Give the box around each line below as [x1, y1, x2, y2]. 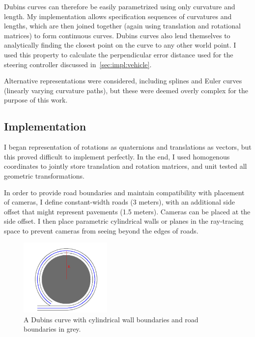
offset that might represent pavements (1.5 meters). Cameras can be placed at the [4, 206, 251, 216]
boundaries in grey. [24, 324, 81, 334]
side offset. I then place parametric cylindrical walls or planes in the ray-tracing [4, 216, 244, 226]
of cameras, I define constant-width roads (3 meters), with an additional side [4, 197, 235, 207]
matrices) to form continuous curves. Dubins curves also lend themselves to [4, 30, 230, 40]
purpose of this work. [4, 95, 68, 105]
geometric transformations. [4, 170, 85, 181]
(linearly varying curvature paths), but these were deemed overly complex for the [4, 85, 249, 95]
